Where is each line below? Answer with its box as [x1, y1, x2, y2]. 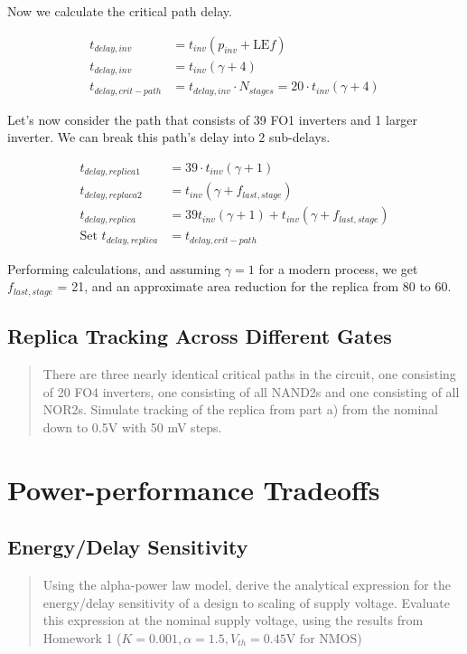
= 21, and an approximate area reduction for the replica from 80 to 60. [57, 277, 452, 296]
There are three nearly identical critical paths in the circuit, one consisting [42, 365, 456, 384]
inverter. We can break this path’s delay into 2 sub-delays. [7, 128, 331, 147]
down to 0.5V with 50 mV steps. [42, 417, 222, 436]
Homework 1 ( [42, 628, 122, 647]
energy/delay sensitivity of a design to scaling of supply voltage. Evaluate [42, 592, 450, 611]
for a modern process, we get [258, 259, 418, 278]
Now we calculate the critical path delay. [7, 2, 232, 20]
